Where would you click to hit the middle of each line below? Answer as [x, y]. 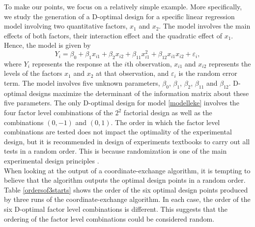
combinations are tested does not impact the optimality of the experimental [118, 132]
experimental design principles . [52, 160]
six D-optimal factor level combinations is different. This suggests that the [116, 209]
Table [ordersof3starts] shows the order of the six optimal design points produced [126, 189]
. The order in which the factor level [165, 122]
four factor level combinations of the [58, 113]
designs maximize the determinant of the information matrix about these [139, 93]
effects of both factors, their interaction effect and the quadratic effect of [113, 35]
